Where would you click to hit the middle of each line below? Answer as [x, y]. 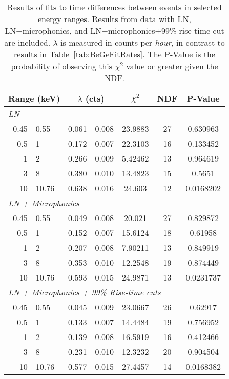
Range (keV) [34, 98]
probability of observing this [62, 66]
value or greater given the [172, 66]
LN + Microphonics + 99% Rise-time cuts [85, 292]
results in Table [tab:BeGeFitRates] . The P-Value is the [114, 54]
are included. [27, 42]
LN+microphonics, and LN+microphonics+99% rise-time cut [114, 31]
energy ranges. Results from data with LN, [114, 19]
